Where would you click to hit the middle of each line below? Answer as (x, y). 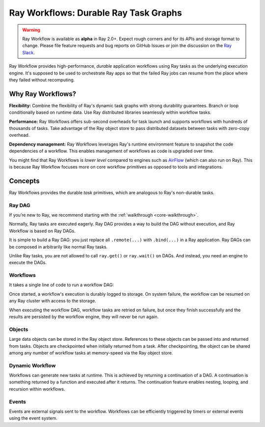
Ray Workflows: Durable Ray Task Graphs (95, 13)
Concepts (24, 181)
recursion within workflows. (37, 389)
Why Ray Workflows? (42, 94)
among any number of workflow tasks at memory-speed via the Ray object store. (91, 352)
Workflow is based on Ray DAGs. (42, 231)
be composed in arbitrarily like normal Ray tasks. (58, 247)
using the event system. (33, 418)
